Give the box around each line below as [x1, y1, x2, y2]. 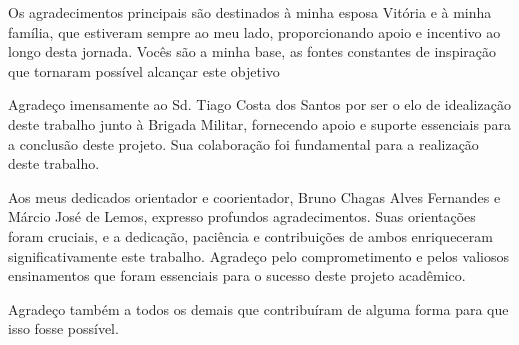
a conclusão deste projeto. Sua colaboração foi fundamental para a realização [8, 133, 479, 154]
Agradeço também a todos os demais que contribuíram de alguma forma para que [8, 298, 509, 319]
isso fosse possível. [8, 318, 119, 339]
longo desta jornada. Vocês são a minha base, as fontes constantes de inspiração [8, 41, 497, 62]
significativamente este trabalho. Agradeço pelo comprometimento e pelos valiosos [8, 245, 509, 266]
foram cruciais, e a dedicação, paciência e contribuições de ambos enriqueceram [8, 225, 493, 246]
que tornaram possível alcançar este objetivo [8, 60, 280, 81]
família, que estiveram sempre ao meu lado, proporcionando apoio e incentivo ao [8, 21, 501, 42]
